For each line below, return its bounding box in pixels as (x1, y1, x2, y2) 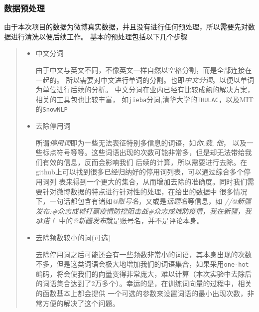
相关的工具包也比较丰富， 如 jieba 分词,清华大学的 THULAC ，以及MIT (35, 94, 254, 104)
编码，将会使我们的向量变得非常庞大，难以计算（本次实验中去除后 (35, 268, 252, 279)
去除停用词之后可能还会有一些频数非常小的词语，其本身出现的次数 (35, 249, 252, 259)
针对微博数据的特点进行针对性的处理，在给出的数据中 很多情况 (42, 186, 248, 196)
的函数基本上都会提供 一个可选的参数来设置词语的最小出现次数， (35, 288, 248, 299)
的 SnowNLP (35, 104, 68, 114)
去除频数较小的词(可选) (35, 232, 111, 243)
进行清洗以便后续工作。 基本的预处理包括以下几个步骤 (10, 31, 188, 41)
